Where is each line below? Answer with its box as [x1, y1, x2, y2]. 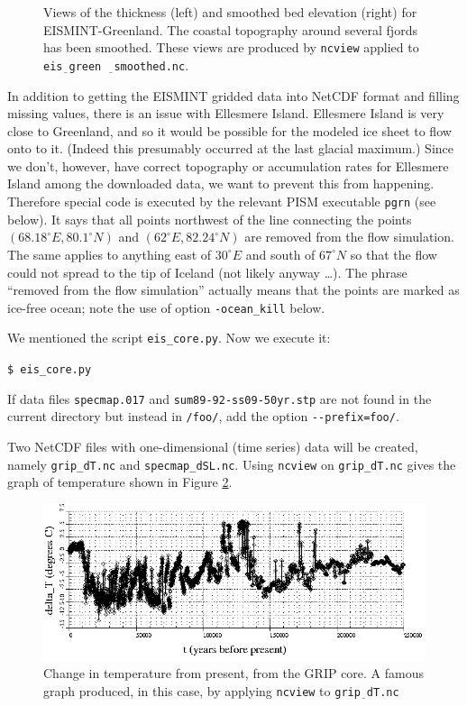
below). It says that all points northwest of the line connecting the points [7, 209, 412, 228]
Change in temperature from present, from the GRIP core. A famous [43, 664, 425, 683]
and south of [245, 244, 316, 263]
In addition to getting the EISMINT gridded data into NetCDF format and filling [7, 86, 460, 105]
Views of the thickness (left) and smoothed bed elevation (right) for [43, 3, 417, 21]
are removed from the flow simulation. [244, 227, 454, 246]
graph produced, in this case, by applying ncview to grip [43, 681, 361, 700]
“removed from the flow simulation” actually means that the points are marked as [7, 280, 460, 299]
